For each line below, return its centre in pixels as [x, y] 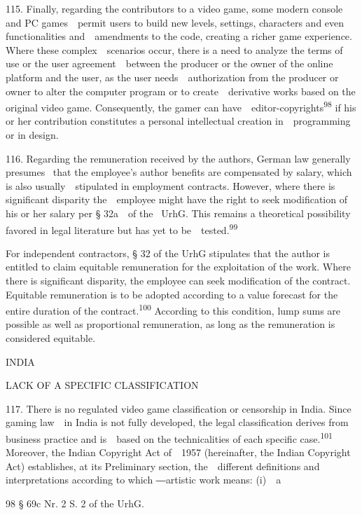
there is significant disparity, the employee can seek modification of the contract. [178, 280]
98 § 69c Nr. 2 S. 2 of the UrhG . [75, 503]
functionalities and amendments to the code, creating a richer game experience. [179, 36]
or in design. [32, 135]
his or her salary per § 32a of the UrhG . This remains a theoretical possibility [178, 213]
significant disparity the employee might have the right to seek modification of [176, 199]
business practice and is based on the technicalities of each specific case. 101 [169, 438]
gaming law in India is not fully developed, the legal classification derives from [177, 422]
